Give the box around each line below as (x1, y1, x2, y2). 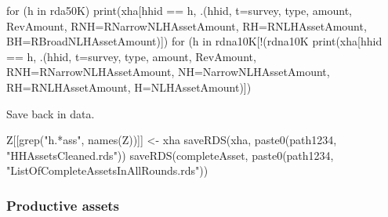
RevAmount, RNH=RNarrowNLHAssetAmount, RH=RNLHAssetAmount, (6, 17, 367, 34)
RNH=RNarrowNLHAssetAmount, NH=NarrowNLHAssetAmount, (6, 63, 330, 80)
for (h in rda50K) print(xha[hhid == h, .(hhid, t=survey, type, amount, (6, 2, 352, 18)
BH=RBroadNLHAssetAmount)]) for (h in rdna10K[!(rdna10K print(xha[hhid (6, 33, 383, 49)
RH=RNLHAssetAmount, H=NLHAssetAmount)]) (6, 78, 252, 95)
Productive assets (6, 195, 119, 215)
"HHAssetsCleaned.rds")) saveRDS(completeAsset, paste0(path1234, (6, 146, 334, 163)
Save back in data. (6, 105, 95, 121)
